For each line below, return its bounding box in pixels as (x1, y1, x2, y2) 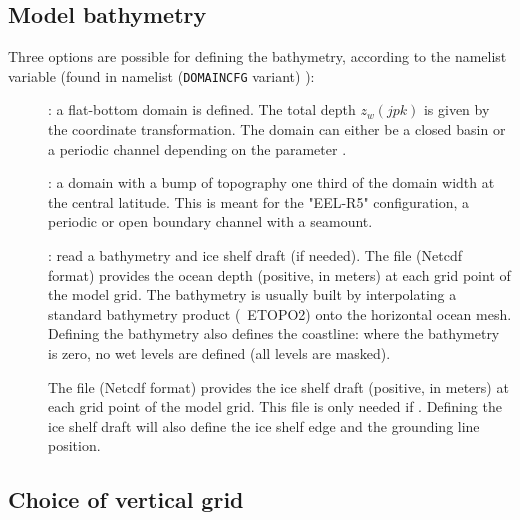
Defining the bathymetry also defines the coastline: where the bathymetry (48, 323, 500, 344)
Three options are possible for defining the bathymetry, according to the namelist (8, 46, 507, 67)
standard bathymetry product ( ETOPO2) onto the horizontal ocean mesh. (48, 303, 512, 324)
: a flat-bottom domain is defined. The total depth (48, 99, 356, 120)
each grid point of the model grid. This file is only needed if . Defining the (48, 396, 502, 417)
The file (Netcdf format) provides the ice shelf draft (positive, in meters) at (48, 376, 509, 397)
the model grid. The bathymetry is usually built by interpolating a (48, 284, 457, 305)
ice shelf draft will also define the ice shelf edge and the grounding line (48, 415, 480, 436)
